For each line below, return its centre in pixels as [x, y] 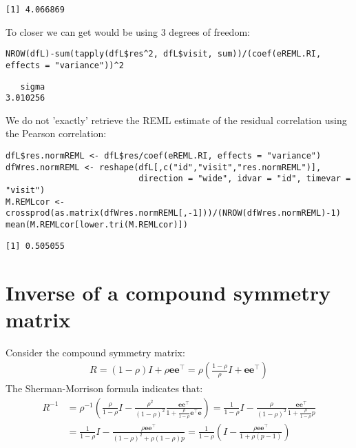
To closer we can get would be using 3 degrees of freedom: [128, 31]
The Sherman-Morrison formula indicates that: [104, 388]
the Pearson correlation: [56, 133]
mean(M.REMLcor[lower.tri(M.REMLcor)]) [97, 225]
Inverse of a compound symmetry [168, 292]
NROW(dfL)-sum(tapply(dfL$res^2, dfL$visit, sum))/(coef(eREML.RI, [164, 54]
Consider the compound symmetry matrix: [95, 352]
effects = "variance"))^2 [65, 65]
